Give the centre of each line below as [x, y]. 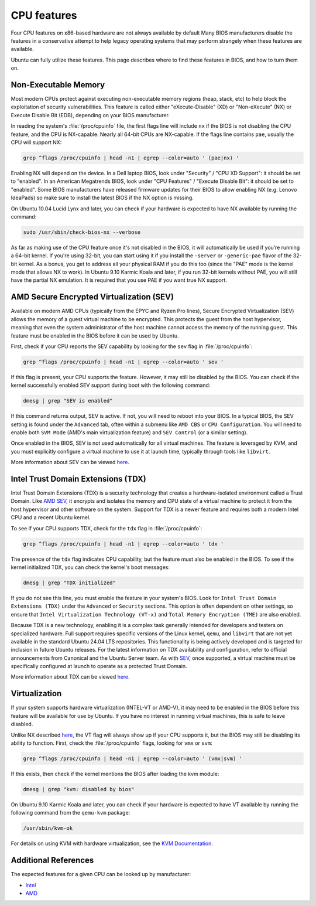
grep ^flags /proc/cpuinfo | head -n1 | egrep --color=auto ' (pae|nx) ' [131, 158]
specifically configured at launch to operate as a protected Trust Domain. [99, 666]
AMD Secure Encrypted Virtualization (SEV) [92, 297]
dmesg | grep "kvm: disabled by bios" [79, 789]
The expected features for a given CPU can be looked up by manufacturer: [101, 874]
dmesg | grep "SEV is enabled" [68, 401]
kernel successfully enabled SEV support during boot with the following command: [111, 385]
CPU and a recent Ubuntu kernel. [51, 517]
